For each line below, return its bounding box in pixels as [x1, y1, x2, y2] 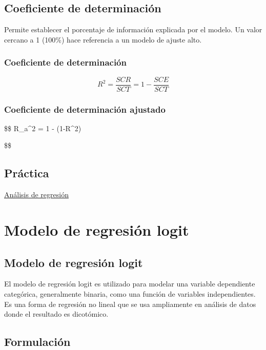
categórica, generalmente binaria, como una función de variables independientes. [4, 289, 256, 299]
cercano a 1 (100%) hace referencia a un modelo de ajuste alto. [4, 34, 202, 45]
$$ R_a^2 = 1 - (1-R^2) [4, 122, 81, 133]
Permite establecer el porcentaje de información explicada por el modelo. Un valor [4, 24, 262, 35]
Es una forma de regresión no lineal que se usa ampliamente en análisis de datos [4, 298, 256, 309]
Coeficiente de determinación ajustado [4, 102, 166, 115]
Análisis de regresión [4, 189, 69, 200]
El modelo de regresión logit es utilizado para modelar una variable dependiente [4, 278, 255, 289]
